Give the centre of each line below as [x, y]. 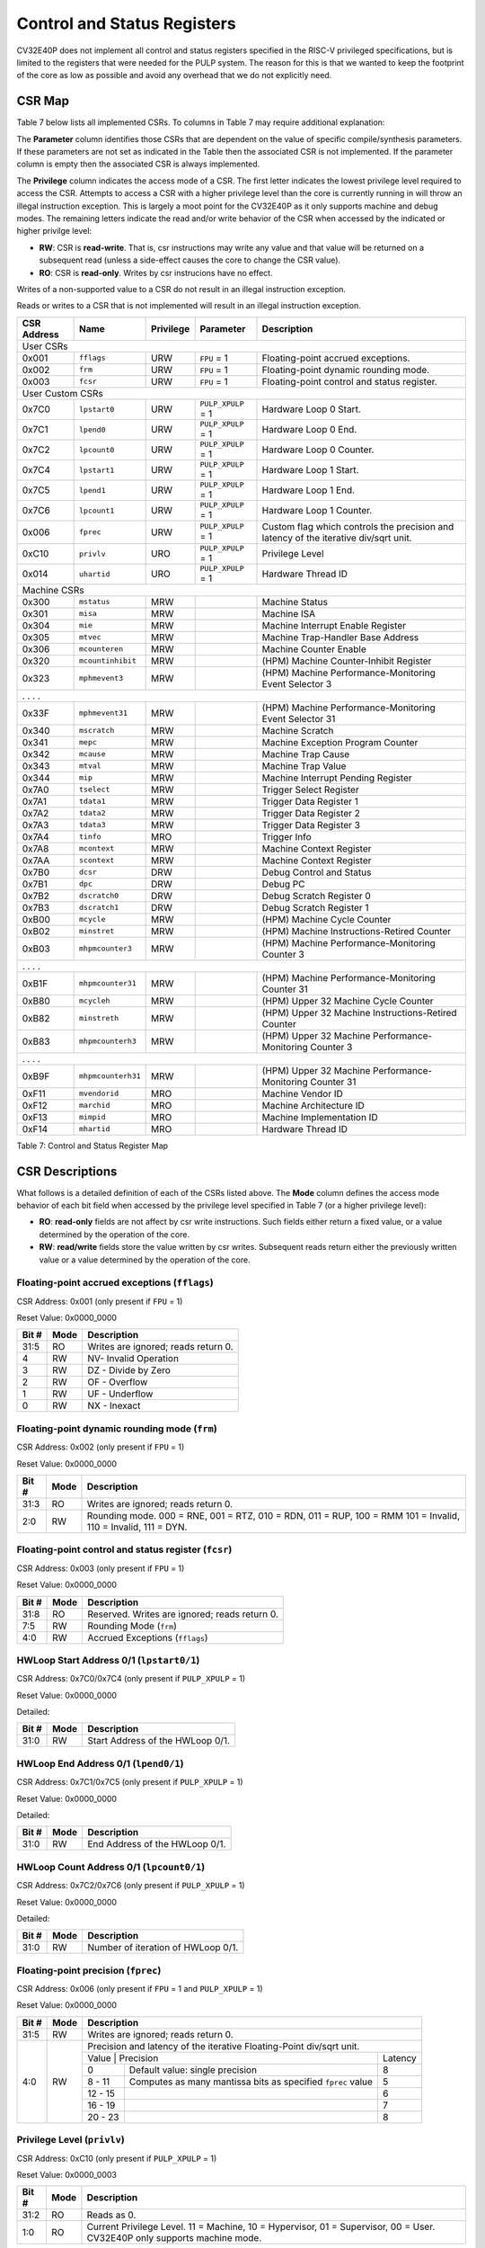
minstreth [99, 1018]
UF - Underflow [120, 1394]
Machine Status [295, 602]
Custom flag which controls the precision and [358, 526]
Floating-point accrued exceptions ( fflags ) [115, 1283]
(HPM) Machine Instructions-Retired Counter [357, 931]
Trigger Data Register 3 [311, 825]
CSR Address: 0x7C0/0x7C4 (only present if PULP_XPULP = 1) [131, 1679]
